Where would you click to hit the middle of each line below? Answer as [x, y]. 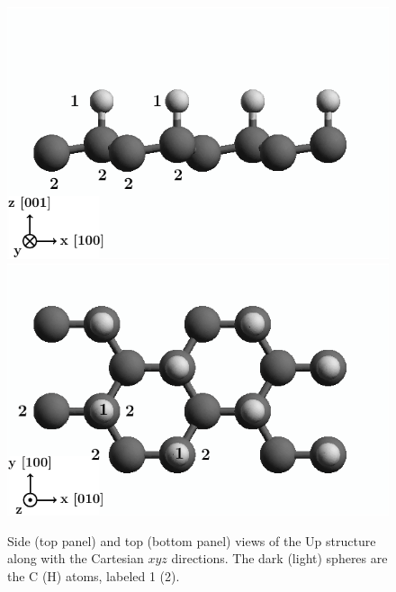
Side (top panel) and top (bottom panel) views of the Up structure [192, 540]
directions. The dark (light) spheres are [279, 558]
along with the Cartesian [76, 558]
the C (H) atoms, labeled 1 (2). [94, 575]
